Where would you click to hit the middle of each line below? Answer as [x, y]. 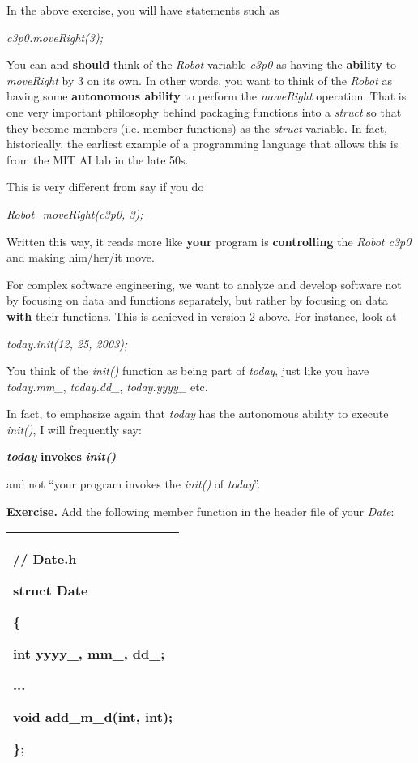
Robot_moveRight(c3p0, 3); [75, 213]
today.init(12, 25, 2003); [67, 343]
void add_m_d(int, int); [93, 717]
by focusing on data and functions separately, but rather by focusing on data [197, 300]
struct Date [51, 590]
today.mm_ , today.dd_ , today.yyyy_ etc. [107, 386]
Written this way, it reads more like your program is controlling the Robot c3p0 [209, 241]
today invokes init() [62, 456]
